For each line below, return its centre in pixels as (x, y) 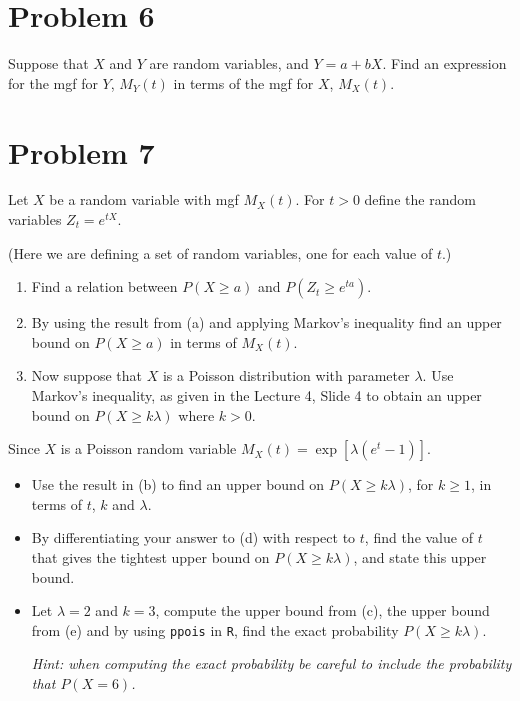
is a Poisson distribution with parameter (286, 375)
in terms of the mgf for (243, 82)
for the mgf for (53, 82)
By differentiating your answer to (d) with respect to (193, 537)
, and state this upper (420, 556)
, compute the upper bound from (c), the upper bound (322, 610)
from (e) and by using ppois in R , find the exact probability (215, 629)
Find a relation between (104, 286)
